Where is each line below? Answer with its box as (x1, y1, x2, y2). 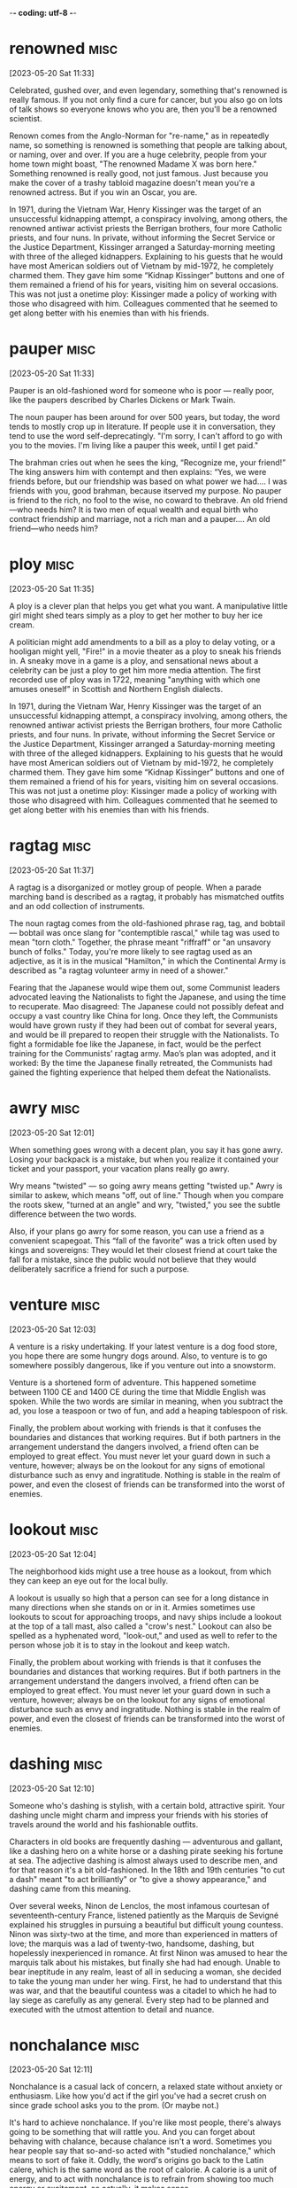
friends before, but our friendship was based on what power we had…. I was (9, 476, 287, 487)
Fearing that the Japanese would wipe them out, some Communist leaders (9, 982, 280, 993)
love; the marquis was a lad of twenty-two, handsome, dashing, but (9, 1938, 255, 1949)
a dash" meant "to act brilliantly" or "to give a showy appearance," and (9, 1873, 267, 1884)
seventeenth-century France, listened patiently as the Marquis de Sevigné (9, 1910, 279, 1920)
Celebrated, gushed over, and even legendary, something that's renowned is (9, 84, 288, 96)
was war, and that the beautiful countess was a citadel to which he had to (9, 1985, 277, 1996)
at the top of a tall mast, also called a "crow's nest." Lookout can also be (9, 1621, 272, 1631)
